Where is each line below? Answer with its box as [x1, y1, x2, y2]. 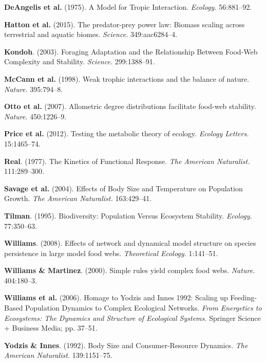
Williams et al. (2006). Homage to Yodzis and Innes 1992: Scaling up [4, 292, 228, 303]
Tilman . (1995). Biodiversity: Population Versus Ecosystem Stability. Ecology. [4, 210, 252, 221]
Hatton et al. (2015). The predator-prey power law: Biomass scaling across [4, 19, 245, 29]
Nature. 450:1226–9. [4, 111, 67, 121]
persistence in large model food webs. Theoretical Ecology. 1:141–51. [4, 247, 218, 258]
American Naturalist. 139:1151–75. [4, 350, 112, 360]
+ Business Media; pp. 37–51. [4, 322, 98, 333]
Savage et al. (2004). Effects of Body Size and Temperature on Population [4, 183, 243, 193]
